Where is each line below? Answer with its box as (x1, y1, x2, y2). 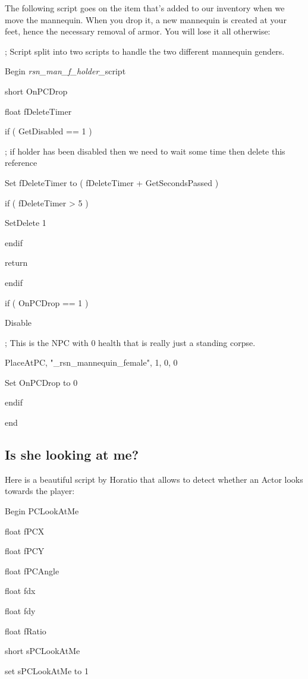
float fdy (5, 605, 36, 617)
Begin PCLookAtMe (5, 505, 79, 517)
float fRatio (5, 624, 46, 637)
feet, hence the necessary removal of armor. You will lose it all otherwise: (5, 25, 271, 37)
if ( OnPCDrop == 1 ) (5, 296, 89, 309)
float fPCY (5, 545, 45, 557)
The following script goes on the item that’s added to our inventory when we (5, 2, 285, 14)
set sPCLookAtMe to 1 (5, 664, 89, 677)
